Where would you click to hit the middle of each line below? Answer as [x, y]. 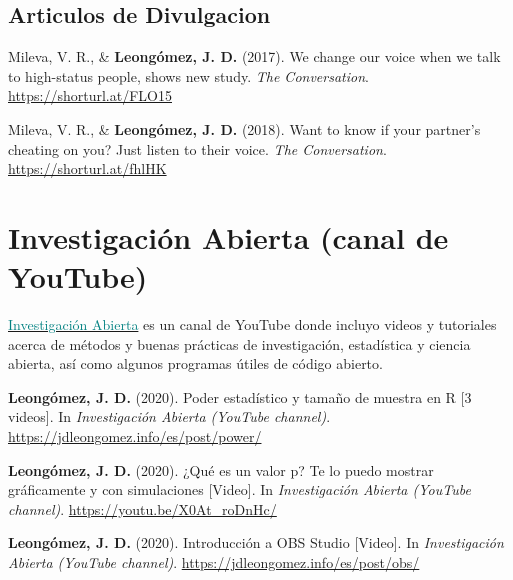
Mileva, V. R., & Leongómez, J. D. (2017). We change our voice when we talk [254, 56]
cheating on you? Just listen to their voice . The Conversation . [197, 148]
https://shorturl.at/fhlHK [87, 168]
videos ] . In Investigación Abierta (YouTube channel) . [169, 416]
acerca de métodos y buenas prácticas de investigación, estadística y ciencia [239, 343]
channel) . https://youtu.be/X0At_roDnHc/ [142, 508]
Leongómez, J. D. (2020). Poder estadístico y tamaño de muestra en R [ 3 [240, 396]
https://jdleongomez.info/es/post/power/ [135, 436]
